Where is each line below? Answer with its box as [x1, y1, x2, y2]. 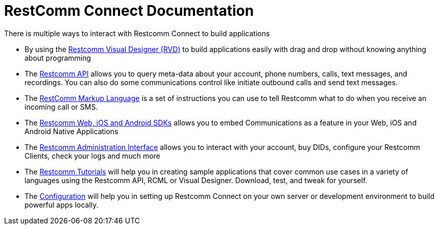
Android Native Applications [25, 126, 118, 136]
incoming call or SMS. [25, 102, 98, 111]
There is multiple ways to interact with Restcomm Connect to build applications [4, 29, 270, 38]
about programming [25, 53, 91, 62]
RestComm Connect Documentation [4, 2, 254, 19]
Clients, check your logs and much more [25, 151, 160, 160]
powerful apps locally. [25, 200, 99, 209]
